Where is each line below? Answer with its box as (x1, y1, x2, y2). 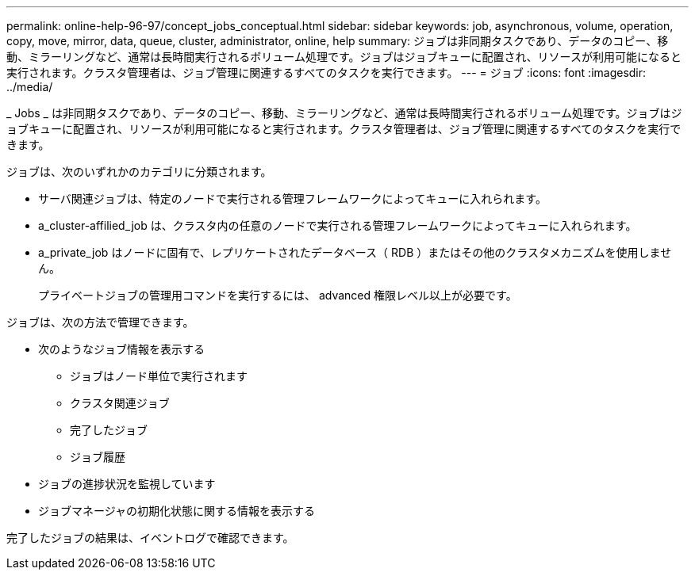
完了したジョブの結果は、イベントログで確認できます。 (6, 531, 294, 544)
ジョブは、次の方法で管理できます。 (6, 315, 194, 329)
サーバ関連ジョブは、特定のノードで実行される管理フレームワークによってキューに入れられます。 (38, 192, 547, 205)
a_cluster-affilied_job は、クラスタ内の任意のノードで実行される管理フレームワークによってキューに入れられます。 (38, 219, 637, 232)
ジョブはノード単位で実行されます (70, 369, 248, 383)
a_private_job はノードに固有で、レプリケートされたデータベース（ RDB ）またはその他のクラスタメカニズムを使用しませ (38, 246, 672, 259)
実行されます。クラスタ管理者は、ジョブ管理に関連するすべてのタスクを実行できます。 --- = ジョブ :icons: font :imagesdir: (6, 66, 647, 79)
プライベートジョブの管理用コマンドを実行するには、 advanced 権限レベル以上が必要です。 (38, 288, 517, 302)
